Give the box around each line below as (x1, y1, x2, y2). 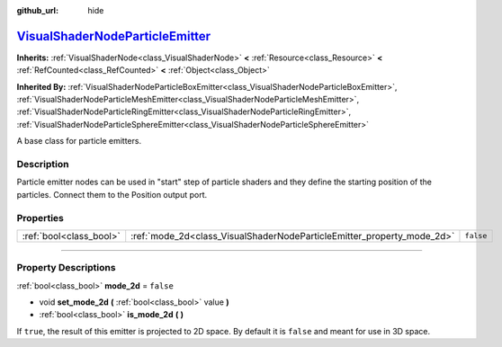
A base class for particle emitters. (16, 136, 142, 147)
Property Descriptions (16, 262, 116, 274)
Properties (16, 211, 65, 224)
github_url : (16, 5, 58, 15)
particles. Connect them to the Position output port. (16, 189, 208, 200)
